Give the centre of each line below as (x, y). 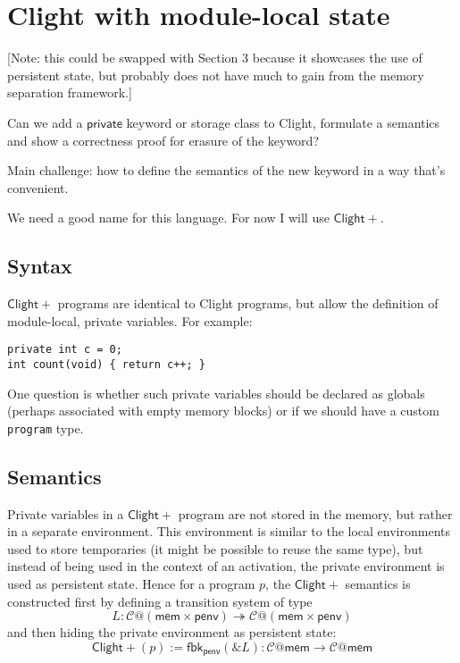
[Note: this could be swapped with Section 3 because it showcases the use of (215, 58)
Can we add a (45, 122)
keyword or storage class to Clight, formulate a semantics (283, 122)
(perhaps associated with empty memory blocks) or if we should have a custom (223, 411)
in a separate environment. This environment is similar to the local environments (229, 531)
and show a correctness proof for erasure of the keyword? (163, 140)
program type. (46, 428)
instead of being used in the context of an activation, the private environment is (226, 566)
